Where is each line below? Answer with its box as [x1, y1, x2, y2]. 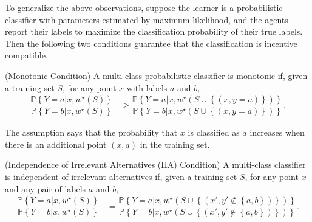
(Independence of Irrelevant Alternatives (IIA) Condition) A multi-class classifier [5, 158, 306, 171]
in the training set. [140, 137, 210, 150]
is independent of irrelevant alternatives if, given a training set [5, 170, 237, 183]
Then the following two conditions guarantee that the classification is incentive [5, 36, 297, 49]
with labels [126, 81, 168, 94]
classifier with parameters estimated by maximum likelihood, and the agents [5, 13, 288, 26]
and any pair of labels [5, 182, 86, 195]
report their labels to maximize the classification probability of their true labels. [5, 25, 303, 38]
